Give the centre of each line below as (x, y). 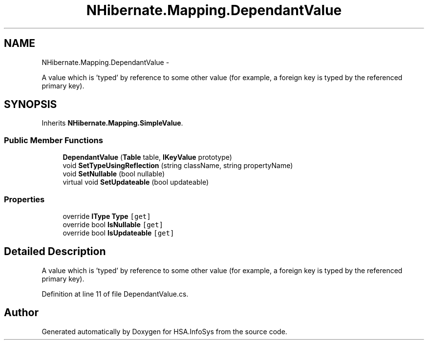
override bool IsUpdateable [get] (118, 233)
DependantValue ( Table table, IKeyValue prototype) (147, 157)
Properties (24, 199)
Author (21, 313)
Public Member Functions (53, 140)
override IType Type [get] (107, 216)
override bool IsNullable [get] (113, 224)
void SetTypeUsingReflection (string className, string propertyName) (178, 166)
